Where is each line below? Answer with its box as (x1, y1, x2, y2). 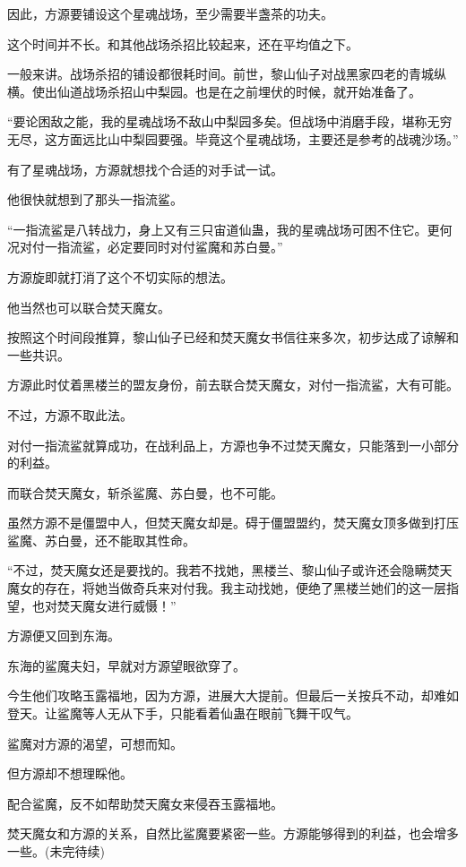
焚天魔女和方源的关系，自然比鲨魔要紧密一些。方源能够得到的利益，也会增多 (7, 824, 459, 843)
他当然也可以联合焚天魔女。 (7, 297, 170, 316)
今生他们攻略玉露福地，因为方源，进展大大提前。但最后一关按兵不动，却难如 (7, 686, 459, 705)
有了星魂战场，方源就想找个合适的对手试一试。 (7, 159, 283, 178)
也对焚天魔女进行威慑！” (31, 596, 177, 614)
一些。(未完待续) (7, 842, 105, 860)
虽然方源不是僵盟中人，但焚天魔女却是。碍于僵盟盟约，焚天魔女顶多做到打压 (7, 513, 459, 532)
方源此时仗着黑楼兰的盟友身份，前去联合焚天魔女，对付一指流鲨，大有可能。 (7, 375, 459, 394)
